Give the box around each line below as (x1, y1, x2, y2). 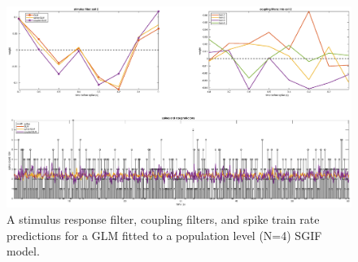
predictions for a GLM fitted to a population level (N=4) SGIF (7, 226, 322, 243)
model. (7, 242, 40, 260)
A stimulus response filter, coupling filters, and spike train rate (7, 211, 320, 228)
